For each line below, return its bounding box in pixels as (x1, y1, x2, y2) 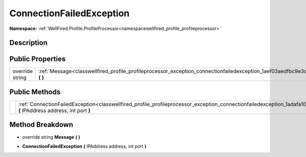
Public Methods (9, 87, 61, 96)
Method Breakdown (9, 120, 73, 129)
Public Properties (9, 55, 66, 64)
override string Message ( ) (22, 134, 81, 140)
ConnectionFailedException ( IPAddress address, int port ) (22, 143, 146, 149)
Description (9, 39, 48, 47)
